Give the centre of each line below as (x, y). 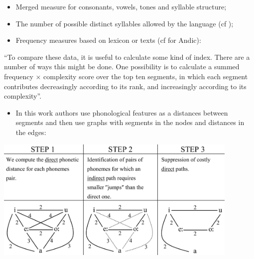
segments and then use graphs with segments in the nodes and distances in (130, 122)
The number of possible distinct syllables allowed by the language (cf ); (125, 23)
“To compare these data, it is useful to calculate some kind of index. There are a (127, 57)
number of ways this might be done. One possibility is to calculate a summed (122, 66)
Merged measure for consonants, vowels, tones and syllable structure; (121, 6)
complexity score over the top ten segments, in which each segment (146, 76)
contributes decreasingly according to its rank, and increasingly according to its (125, 86)
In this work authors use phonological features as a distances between (122, 112)
